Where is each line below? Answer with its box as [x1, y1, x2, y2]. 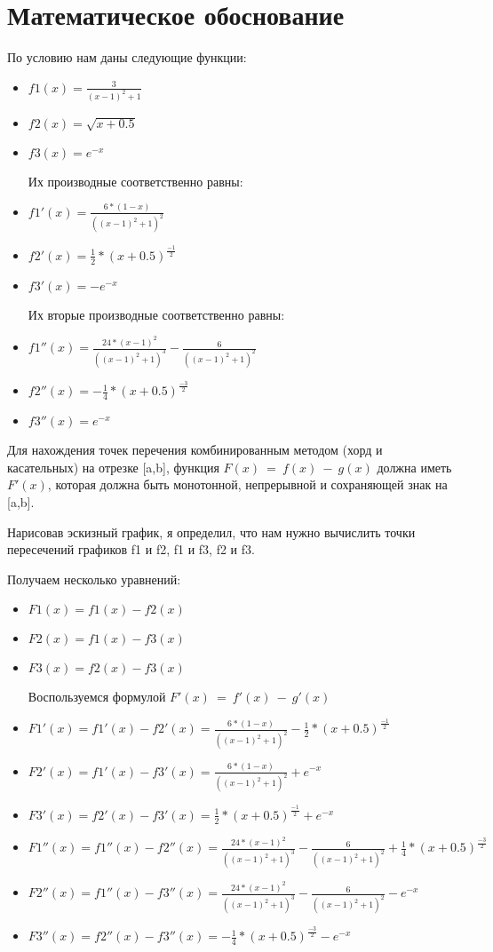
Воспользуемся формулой [28, 687, 166, 706]
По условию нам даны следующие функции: [7, 48, 247, 67]
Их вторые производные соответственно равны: [28, 305, 285, 323]
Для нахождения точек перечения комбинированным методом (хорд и [7, 440, 383, 459]
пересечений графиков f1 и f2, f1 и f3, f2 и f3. [7, 540, 255, 559]
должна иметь [377, 457, 452, 476]
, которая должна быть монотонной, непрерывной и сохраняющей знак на [47, 475, 448, 494]
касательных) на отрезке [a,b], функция [7, 457, 219, 476]
